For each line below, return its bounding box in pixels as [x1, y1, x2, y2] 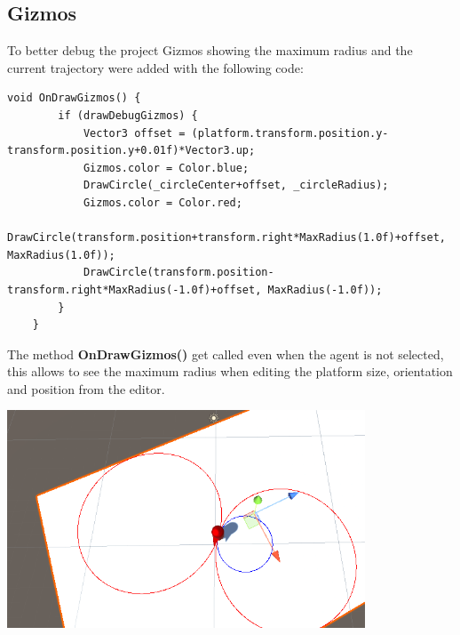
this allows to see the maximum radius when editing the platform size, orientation [7, 362, 453, 381]
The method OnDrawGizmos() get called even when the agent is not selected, [7, 344, 444, 363]
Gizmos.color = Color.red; [83, 196, 242, 209]
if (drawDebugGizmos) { [58, 109, 198, 122]
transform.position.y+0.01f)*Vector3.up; [7, 144, 256, 157]
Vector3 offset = [83, 126, 186, 140]
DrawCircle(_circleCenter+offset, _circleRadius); [83, 179, 389, 192]
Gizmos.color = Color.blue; [83, 161, 250, 174]
